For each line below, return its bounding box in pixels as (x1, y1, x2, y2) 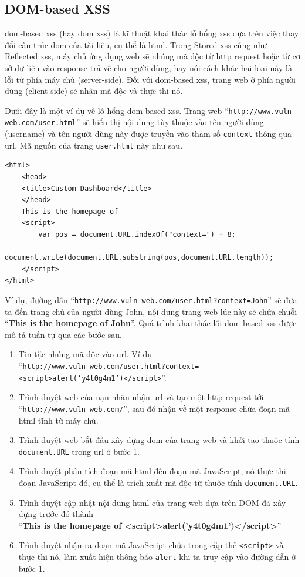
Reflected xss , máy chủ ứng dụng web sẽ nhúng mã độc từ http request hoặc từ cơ (5, 50, 300, 62)
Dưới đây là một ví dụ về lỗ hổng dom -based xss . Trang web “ (5, 104, 229, 116)
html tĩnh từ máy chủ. (18, 414, 99, 426)
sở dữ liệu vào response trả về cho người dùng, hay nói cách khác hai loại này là (5, 61, 292, 73)
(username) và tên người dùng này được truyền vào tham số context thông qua (5, 128, 292, 140)
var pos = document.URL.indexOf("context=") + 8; (38, 230, 236, 239)
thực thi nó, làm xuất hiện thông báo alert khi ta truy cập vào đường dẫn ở (18, 551, 296, 563)
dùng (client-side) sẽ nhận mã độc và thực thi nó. (5, 85, 183, 97)
